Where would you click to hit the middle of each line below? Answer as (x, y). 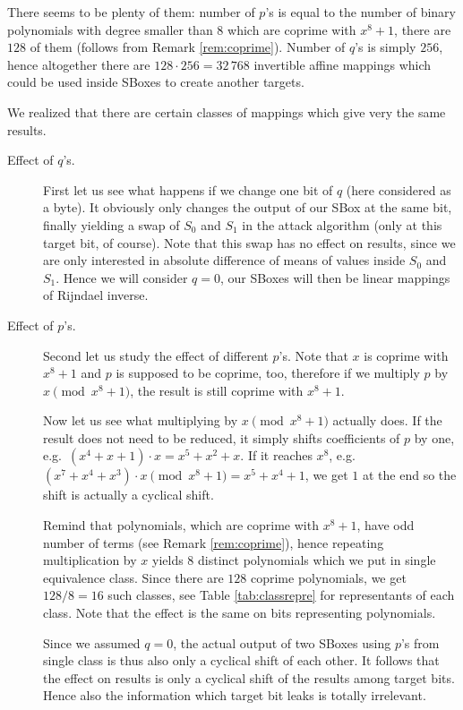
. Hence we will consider (122, 277)
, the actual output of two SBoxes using (282, 642)
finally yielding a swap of (111, 224)
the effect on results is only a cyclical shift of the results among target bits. (249, 677)
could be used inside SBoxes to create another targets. (156, 82)
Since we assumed (92, 642)
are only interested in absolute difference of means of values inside (224, 260)
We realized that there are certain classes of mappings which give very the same (227, 111)
